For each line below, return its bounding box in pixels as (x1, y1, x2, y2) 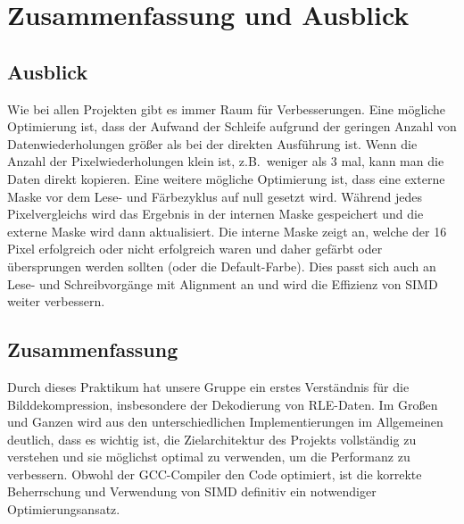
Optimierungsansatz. (7, 500, 120, 519)
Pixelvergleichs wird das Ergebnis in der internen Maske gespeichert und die (7, 204, 424, 223)
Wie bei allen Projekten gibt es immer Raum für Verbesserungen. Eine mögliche (7, 99, 446, 118)
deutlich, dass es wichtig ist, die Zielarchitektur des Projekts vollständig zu (7, 429, 417, 448)
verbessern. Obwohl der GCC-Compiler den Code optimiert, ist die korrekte (7, 464, 422, 483)
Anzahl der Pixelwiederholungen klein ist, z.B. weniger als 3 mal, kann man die (7, 152, 444, 171)
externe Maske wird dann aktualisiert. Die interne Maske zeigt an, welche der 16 (7, 221, 447, 240)
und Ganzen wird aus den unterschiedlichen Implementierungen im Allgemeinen (7, 412, 443, 431)
